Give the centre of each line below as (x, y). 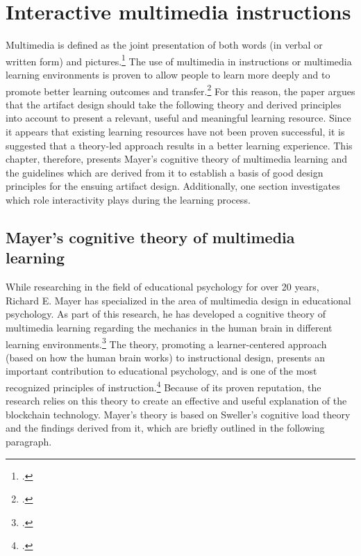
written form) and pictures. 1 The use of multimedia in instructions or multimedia (179, 60)
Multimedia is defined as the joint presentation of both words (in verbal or (164, 45)
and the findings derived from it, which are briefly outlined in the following (165, 428)
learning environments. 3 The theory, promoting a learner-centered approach (166, 343)
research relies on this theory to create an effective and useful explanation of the (176, 401)
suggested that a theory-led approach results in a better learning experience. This (179, 145)
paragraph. (29, 441)
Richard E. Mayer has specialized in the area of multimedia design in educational (178, 300)
